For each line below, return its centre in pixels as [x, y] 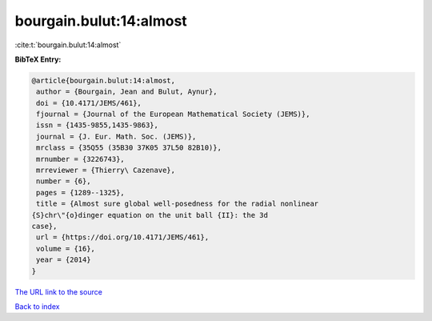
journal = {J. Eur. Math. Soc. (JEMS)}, [116, 136]
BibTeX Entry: [38, 59]
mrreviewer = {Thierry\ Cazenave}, [106, 171]
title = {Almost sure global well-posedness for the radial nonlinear [178, 204]
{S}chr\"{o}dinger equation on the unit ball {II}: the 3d [150, 215]
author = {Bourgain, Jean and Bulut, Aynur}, [127, 92]
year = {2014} [64, 260]
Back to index [37, 306]
